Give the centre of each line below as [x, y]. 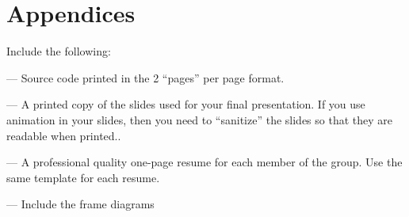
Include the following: [59, 51]
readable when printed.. [64, 135]
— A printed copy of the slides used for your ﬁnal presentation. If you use [186, 104]
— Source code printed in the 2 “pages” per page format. [145, 77]
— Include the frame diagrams [80, 204]
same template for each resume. [83, 177]
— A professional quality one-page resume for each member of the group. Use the [204, 162]
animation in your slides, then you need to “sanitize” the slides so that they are [200, 119]
